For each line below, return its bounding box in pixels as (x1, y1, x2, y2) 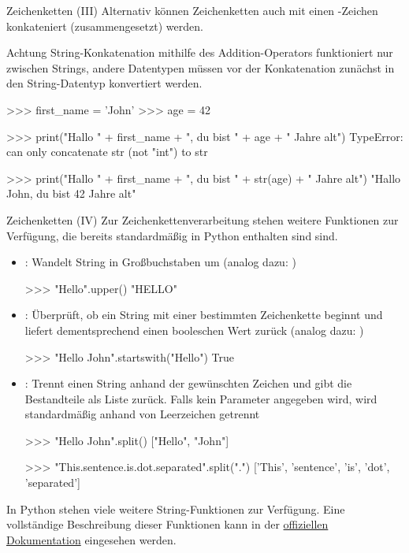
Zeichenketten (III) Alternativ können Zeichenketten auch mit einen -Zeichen (6, 2, 378, 18)
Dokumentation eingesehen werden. (6, 531, 177, 547)
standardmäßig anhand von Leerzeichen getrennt (24, 406, 260, 422)
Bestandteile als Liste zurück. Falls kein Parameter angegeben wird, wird (24, 390, 377, 406)
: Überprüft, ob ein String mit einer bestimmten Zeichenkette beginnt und (24, 306, 383, 323)
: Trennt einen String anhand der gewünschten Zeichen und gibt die (24, 375, 352, 392)
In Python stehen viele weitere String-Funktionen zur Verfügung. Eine (6, 500, 345, 517)
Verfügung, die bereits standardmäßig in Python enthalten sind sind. (6, 227, 338, 243)
